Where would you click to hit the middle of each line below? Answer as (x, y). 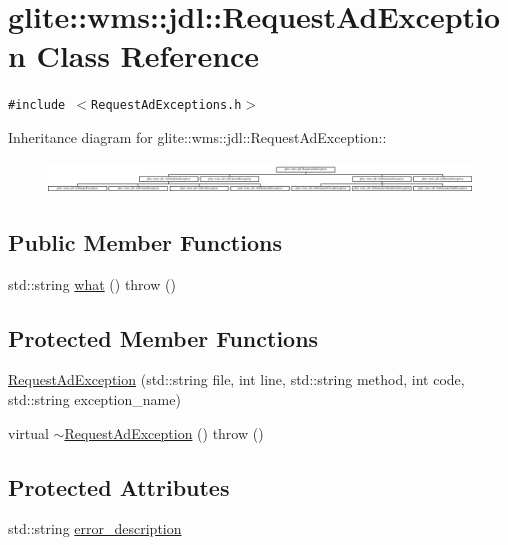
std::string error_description (95, 528)
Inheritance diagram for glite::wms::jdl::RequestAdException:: (197, 136)
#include (37, 105)
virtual (28, 432)
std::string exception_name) (94, 399)
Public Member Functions (145, 241)
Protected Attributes (119, 486)
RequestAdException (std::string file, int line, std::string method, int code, (236, 379)
